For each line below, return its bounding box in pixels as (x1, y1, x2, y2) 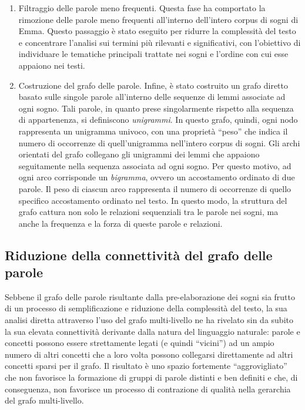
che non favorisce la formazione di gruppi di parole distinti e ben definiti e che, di (5, 371, 298, 384)
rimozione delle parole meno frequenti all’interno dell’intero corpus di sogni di (18, 13, 299, 25)
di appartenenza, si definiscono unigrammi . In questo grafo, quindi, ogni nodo (18, 113, 298, 126)
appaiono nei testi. (18, 59, 85, 71)
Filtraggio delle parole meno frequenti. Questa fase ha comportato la (18, 2, 266, 14)
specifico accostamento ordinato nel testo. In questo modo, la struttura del (18, 194, 287, 206)
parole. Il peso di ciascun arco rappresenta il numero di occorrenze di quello (18, 182, 291, 194)
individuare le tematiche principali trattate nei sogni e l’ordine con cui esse (18, 48, 289, 60)
